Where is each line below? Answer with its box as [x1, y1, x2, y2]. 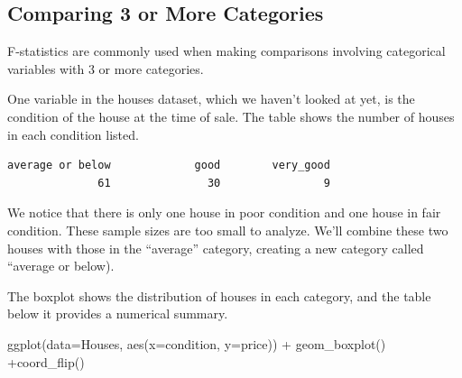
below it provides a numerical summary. [7, 304, 228, 323]
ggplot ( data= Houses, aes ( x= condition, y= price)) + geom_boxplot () [7, 334, 386, 353]
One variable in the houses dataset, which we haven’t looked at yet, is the [7, 89, 415, 108]
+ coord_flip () [7, 352, 85, 371]
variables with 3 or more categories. [7, 59, 204, 78]
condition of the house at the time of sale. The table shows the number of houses [7, 106, 455, 125]
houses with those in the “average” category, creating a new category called [7, 238, 424, 257]
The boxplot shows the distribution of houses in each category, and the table [7, 286, 431, 305]
